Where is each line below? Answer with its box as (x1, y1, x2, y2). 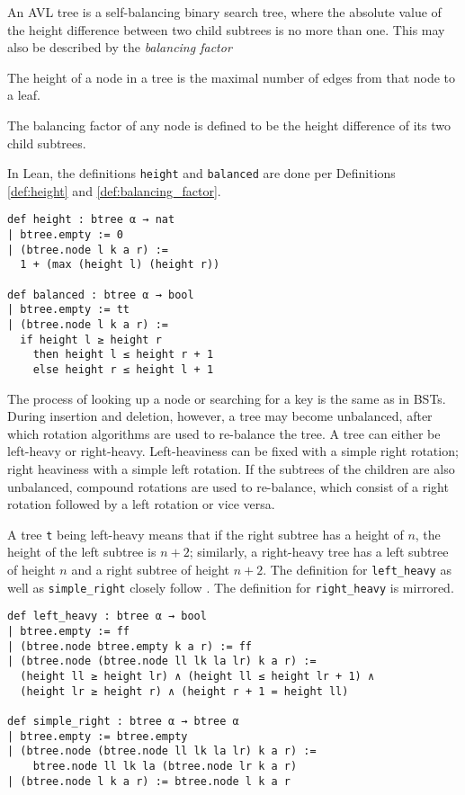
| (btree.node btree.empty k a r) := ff (7, 639, 253, 653)
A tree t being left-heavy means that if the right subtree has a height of (7, 524, 404, 543)
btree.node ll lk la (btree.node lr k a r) (32, 759, 298, 773)
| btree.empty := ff (7, 625, 130, 638)
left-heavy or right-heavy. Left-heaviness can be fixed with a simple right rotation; (7, 442, 459, 460)
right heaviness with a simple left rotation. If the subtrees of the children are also (7, 460, 455, 478)
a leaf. (7, 85, 40, 104)
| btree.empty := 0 (7, 228, 123, 242)
